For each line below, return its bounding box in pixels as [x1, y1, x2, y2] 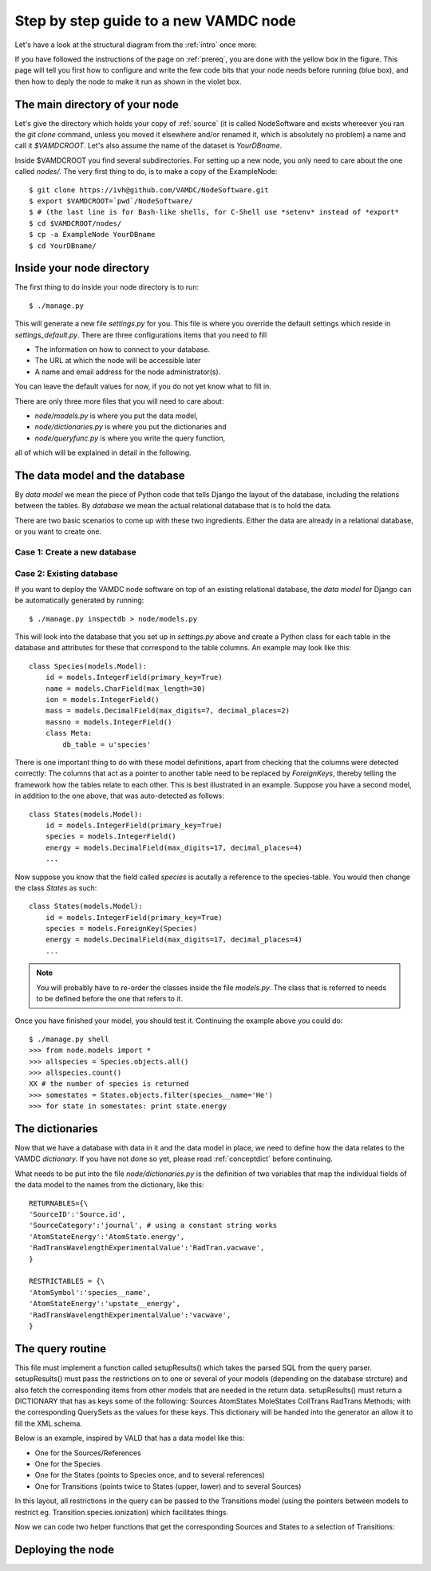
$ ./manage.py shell [29, 1034, 109, 1044]
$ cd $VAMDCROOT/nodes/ [29, 219, 122, 227]
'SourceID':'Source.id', [29, 1210, 126, 1218]
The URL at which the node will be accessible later [34, 356, 201, 365]
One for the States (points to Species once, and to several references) [34, 1470, 265, 1480]
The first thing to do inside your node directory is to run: [14, 282, 200, 292]
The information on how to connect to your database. [34, 345, 211, 354]
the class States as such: [14, 882, 97, 893]
